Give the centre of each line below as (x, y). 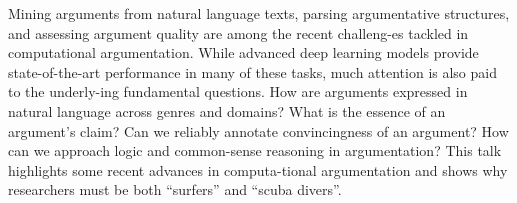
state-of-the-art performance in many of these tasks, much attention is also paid (252, 71)
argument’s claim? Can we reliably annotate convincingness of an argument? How (258, 130)
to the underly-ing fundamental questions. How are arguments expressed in (238, 91)
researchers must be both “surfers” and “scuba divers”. (175, 189)
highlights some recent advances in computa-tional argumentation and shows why (258, 169)
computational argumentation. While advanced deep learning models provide (243, 52)
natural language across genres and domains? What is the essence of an (227, 110)
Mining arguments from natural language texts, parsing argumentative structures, (259, 13)
